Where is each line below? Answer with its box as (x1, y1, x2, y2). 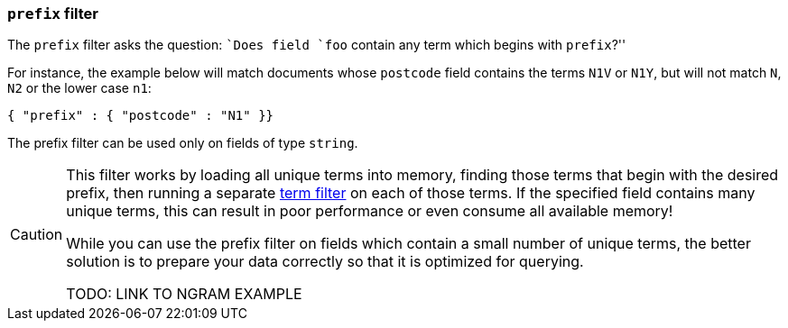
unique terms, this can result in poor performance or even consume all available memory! (66, 202, 673, 221)
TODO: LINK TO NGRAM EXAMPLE (66, 285, 302, 304)
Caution (10, 225, 63, 244)
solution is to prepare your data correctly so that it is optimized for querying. (66, 252, 584, 271)
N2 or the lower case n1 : (7, 80, 152, 96)
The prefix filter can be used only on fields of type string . (7, 135, 358, 151)
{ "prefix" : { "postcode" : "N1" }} (7, 108, 274, 123)
